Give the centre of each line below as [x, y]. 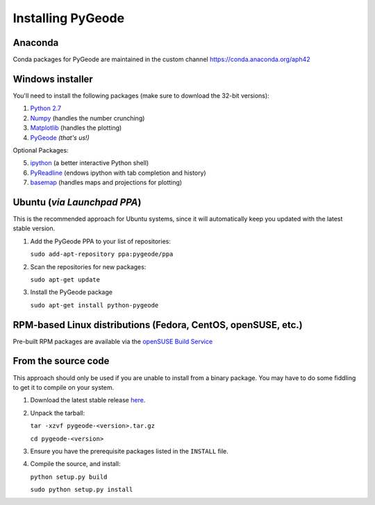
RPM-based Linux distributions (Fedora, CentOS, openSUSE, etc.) [158, 325]
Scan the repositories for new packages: [88, 266]
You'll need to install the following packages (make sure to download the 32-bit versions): [141, 95]
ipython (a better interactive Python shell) [90, 163]
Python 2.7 [46, 108]
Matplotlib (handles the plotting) [76, 128]
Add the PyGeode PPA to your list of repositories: [101, 241]
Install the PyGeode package [71, 292]
